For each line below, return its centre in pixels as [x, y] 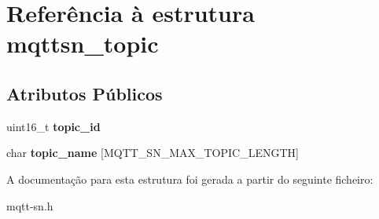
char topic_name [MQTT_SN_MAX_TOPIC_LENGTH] [153, 153]
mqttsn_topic [83, 44]
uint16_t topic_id [53, 126]
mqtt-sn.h [30, 205]
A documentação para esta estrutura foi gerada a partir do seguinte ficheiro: [190, 179]
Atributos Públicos [85, 93]
